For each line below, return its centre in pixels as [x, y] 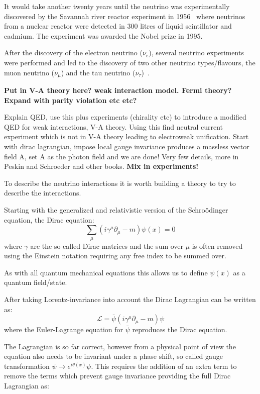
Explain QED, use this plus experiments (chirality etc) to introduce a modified [125, 117]
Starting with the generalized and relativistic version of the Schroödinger [116, 209]
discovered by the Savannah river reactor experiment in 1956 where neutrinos [125, 16]
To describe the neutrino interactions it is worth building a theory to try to [120, 183]
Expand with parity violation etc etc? [71, 100]
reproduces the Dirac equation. [180, 329]
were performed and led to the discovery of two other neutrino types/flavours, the [130, 62]
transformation [27, 366]
